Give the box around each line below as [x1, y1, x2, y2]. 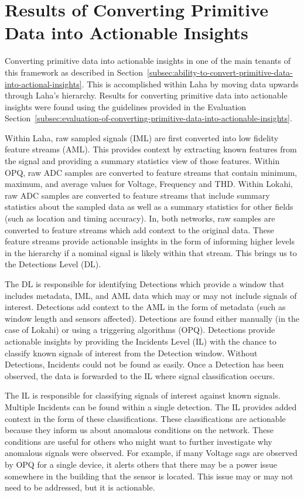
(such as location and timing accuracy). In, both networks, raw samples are [5, 212, 275, 224]
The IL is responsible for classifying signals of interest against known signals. [5, 389, 281, 401]
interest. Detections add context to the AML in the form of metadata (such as [5, 301, 286, 313]
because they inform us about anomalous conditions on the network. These [5, 424, 274, 436]
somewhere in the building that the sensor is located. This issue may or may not [5, 469, 293, 482]
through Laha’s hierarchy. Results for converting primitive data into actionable [5, 89, 288, 101]
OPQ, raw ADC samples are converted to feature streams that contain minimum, [5, 166, 298, 178]
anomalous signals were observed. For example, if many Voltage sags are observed [5, 447, 298, 459]
